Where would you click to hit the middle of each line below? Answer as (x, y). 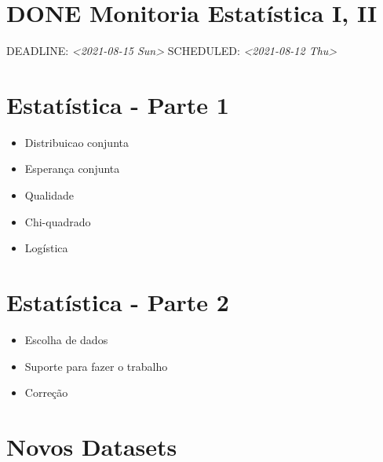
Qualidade (49, 195)
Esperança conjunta (72, 169)
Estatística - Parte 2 (118, 302)
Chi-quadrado (58, 221)
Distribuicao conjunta (77, 142)
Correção (46, 392)
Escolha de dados (66, 339)
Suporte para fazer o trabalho (96, 366)
